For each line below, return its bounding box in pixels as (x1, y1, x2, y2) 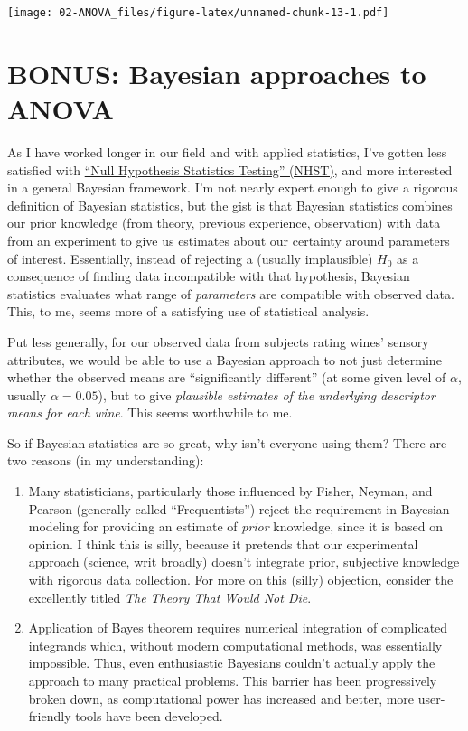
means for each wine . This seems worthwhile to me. (7, 403, 293, 422)
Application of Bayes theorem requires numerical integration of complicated (28, 618, 448, 637)
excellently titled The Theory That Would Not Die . (28, 587, 312, 606)
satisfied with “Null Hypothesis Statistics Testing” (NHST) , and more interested (7, 160, 453, 179)
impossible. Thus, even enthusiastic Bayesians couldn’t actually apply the (28, 653, 435, 672)
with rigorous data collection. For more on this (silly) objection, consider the (28, 570, 454, 589)
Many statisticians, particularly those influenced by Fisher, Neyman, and (28, 482, 433, 501)
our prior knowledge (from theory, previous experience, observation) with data (7, 213, 441, 232)
